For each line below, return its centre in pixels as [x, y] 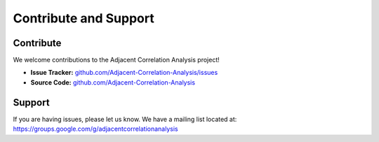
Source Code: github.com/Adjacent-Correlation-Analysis [113, 82]
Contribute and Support [84, 18]
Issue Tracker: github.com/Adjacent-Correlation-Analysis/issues [124, 73]
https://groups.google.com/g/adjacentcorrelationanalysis [95, 129]
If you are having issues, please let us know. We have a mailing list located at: [125, 119]
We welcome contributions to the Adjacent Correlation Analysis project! [117, 60]
